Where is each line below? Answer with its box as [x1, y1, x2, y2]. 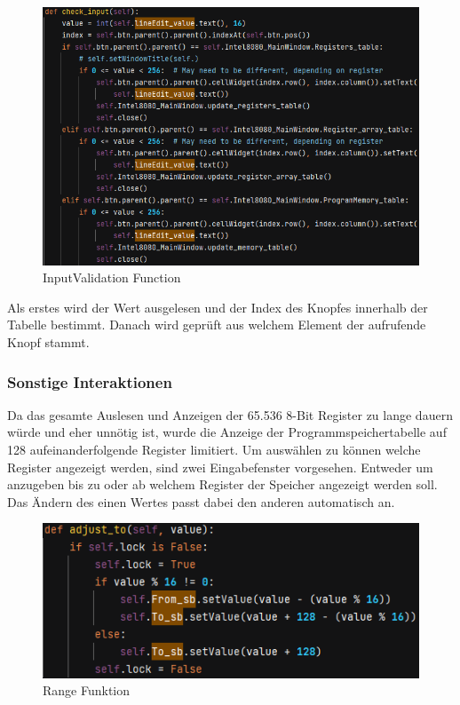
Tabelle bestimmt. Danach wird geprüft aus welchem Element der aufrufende [7, 315, 426, 334]
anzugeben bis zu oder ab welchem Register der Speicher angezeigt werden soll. [7, 475, 438, 494]
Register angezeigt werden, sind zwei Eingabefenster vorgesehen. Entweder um [7, 457, 433, 476]
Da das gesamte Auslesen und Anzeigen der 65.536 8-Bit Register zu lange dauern [7, 405, 453, 424]
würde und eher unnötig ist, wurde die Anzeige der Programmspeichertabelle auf [7, 423, 447, 441]
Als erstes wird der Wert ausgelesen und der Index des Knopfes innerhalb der [7, 297, 428, 316]
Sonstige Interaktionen [7, 370, 172, 392]
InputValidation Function [43, 268, 181, 287]
